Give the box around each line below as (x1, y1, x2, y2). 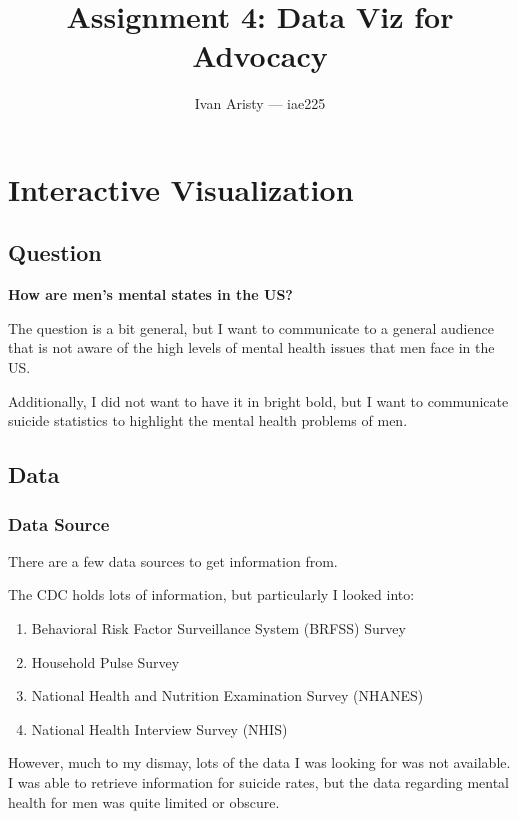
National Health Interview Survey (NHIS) (31, 718, 288, 739)
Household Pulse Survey (31, 651, 180, 672)
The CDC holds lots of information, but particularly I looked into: (8, 584, 415, 605)
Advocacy (192, 35, 328, 76)
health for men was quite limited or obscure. (8, 791, 280, 812)
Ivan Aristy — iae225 (194, 93, 326, 114)
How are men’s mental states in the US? (8, 284, 293, 305)
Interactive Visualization (8, 168, 354, 209)
